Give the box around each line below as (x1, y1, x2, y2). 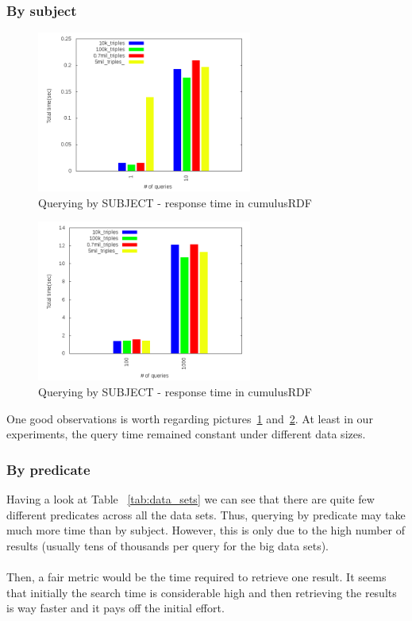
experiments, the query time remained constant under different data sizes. (6, 426, 366, 442)
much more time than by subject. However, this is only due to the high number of (6, 522, 405, 538)
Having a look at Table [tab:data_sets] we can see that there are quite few (6, 491, 375, 507)
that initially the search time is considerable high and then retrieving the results (6, 584, 397, 600)
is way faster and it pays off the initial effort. (6, 600, 225, 616)
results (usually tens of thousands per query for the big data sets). (6, 537, 329, 553)
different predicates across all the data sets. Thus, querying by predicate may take (6, 506, 406, 523)
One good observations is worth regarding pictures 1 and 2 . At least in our (6, 410, 373, 426)
